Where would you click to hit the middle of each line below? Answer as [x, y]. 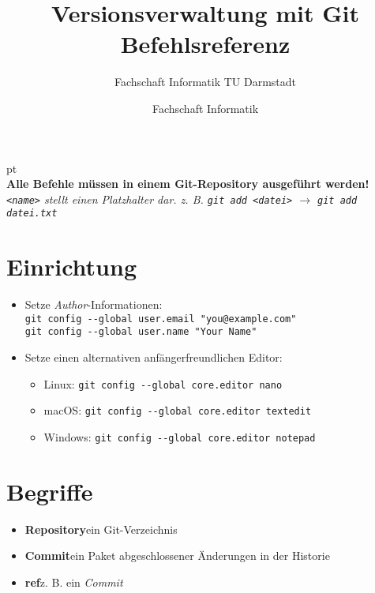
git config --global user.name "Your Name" [141, 332]
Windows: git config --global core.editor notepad [180, 436]
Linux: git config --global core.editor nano [163, 383]
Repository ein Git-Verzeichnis [101, 529]
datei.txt [32, 214]
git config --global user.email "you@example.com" [161, 319]
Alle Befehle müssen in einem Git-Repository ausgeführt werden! [188, 184]
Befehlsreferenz [205, 44]
